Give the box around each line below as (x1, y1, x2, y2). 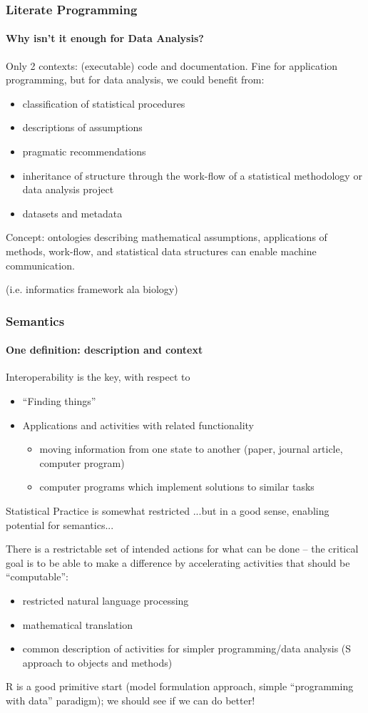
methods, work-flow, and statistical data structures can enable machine (6, 243, 317, 258)
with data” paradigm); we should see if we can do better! (6, 692, 255, 707)
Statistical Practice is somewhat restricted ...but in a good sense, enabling (6, 503, 329, 518)
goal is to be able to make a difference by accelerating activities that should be (6, 555, 350, 570)
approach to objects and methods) (22, 655, 173, 670)
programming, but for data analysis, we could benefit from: (6, 72, 265, 87)
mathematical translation (22, 617, 133, 632)
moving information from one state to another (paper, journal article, (39, 441, 343, 456)
